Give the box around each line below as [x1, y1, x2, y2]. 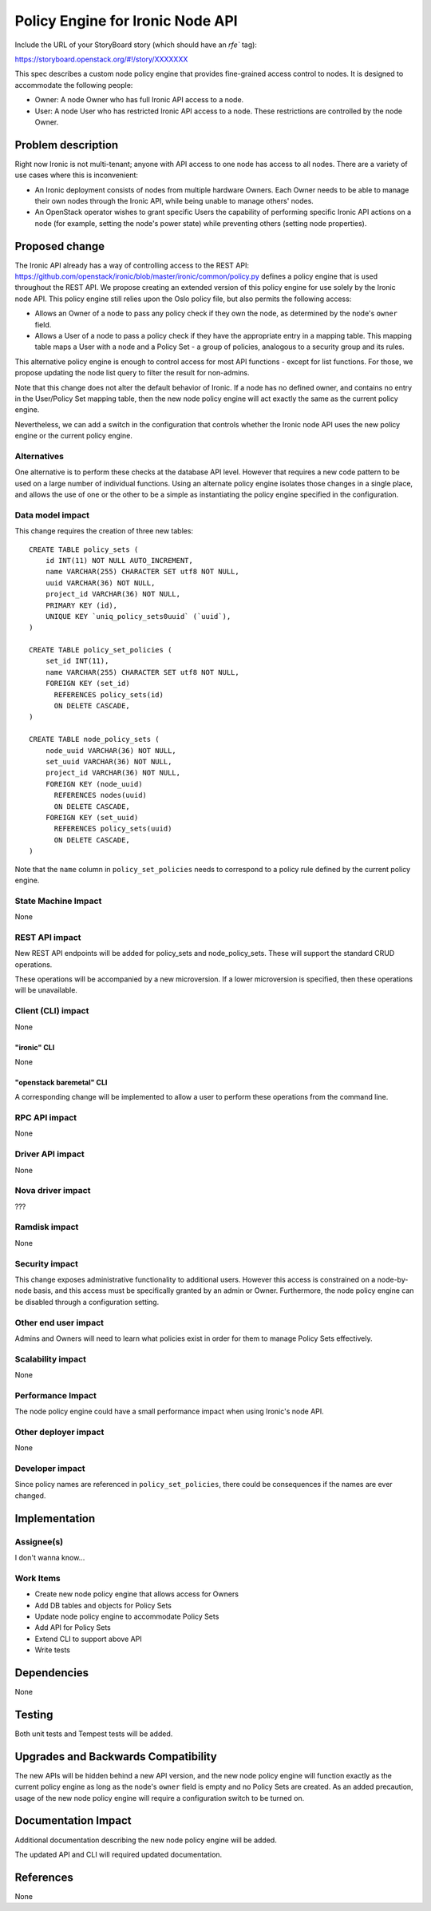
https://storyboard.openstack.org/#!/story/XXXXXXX [14, 54, 188, 64]
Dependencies [14, 1666, 89, 1679]
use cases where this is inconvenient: [14, 170, 139, 180]
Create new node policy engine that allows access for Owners [34, 1589, 239, 1599]
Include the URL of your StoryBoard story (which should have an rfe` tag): [14, 40, 257, 50]
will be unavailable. [14, 985, 77, 995]
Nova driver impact [14, 1185, 91, 1196]
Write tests [34, 1645, 71, 1655]
